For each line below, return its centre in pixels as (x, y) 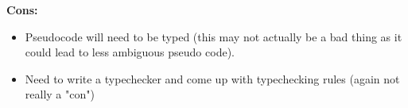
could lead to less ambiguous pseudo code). (130, 52)
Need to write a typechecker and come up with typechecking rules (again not (212, 78)
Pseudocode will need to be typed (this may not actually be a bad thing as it (214, 36)
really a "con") (60, 94)
